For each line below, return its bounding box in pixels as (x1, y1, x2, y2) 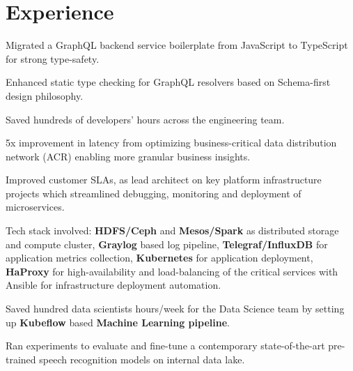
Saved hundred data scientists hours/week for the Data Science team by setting (6, 301, 345, 316)
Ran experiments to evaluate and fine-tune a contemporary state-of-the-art (6, 338, 325, 353)
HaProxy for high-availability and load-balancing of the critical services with (6, 264, 338, 278)
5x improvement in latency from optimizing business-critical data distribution (6, 135, 337, 150)
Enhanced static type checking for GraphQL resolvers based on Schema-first (6, 75, 331, 89)
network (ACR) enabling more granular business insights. (6, 149, 251, 163)
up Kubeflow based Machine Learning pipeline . (6, 315, 230, 329)
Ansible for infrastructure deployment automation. (6, 278, 221, 292)
